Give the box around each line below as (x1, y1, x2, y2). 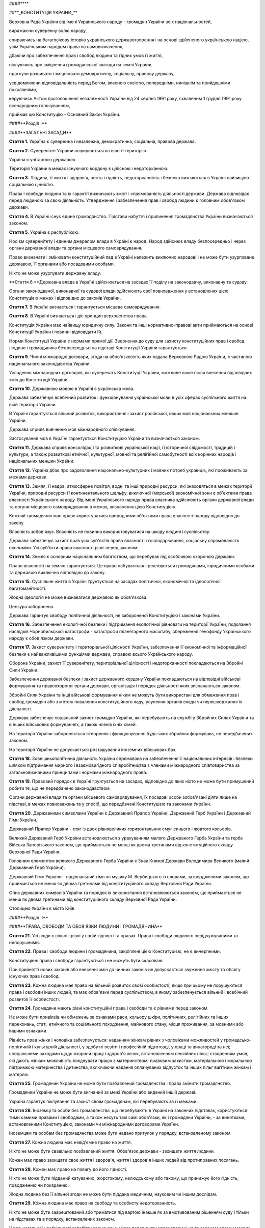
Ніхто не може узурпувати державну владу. (9, 270, 102, 276)
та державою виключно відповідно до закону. (9, 569, 106, 575)
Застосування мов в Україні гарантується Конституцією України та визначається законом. (9, 435, 200, 442)
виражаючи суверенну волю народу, (9, 28, 87, 34)
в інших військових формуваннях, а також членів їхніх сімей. (9, 722, 137, 727)
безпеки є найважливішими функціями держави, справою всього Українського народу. (9, 651, 193, 657)
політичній (9, 1044, 31, 1050)
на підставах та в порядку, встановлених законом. (9, 1216, 115, 1222)
